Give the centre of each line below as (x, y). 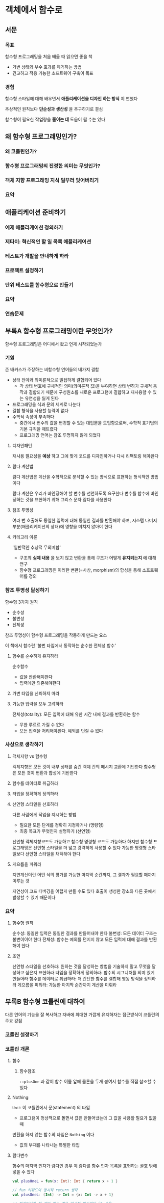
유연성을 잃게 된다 (42, 399)
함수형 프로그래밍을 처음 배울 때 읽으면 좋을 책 (49, 56)
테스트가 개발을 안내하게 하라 (37, 256)
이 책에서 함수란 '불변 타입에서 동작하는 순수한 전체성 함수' (60, 645)
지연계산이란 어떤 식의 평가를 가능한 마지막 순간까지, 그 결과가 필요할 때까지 (84, 875)
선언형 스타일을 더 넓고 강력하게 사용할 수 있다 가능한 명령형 (90, 848)
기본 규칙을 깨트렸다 (38, 429)
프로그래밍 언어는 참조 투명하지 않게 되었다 (60, 435)
